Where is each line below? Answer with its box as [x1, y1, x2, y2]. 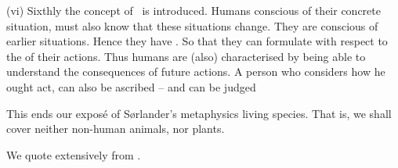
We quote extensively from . [6, 146, 141, 163]
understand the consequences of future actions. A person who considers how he [6, 63, 385, 80]
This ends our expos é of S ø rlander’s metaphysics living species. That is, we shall [6, 105, 392, 121]
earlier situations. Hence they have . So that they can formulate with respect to [6, 33, 388, 49]
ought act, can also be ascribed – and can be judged [6, 78, 256, 95]
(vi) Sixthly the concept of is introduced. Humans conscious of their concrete [6, 2, 381, 18]
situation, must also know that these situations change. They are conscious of [6, 17, 378, 34]
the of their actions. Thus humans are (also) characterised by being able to [6, 48, 366, 64]
